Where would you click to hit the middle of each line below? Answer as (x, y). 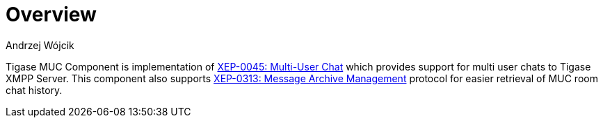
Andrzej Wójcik (40, 45)
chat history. (34, 90)
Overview (51, 15)
